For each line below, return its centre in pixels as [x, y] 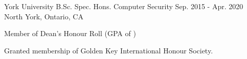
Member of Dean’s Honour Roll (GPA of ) [70, 33]
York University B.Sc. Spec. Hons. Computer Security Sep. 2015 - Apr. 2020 [124, 6]
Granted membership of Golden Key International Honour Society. [109, 50]
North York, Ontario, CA [44, 16]
